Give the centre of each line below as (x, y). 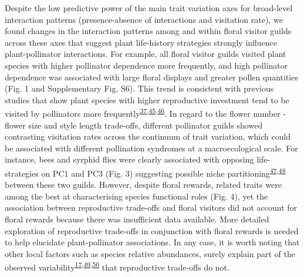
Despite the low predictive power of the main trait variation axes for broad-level (149, 8)
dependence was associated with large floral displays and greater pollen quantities (151, 77)
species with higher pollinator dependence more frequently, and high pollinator (146, 65)
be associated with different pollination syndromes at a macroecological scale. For (151, 148)
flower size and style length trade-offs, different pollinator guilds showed (134, 125)
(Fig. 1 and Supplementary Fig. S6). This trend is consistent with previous (139, 88)
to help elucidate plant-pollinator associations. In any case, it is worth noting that (152, 242)
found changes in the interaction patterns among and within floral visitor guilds (148, 31)
